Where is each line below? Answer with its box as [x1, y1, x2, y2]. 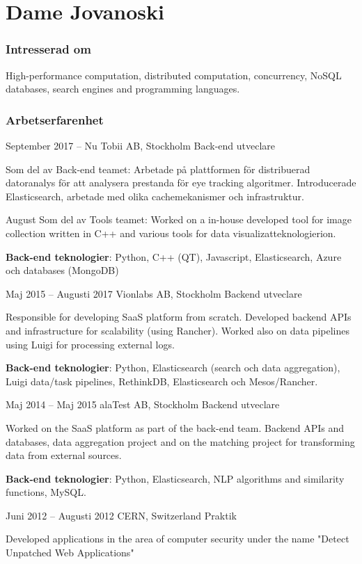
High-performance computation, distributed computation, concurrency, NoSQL [6, 67, 342, 82]
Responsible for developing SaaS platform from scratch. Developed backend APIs [6, 309, 352, 324]
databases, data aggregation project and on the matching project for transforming [6, 434, 355, 449]
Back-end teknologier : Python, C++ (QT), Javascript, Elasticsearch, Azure [6, 249, 342, 264]
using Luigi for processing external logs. [6, 337, 175, 351]
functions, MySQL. [6, 485, 86, 499]
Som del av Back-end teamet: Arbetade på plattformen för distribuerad [6, 161, 310, 176]
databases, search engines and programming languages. [6, 81, 240, 96]
